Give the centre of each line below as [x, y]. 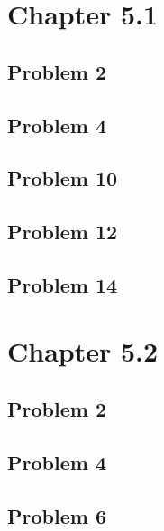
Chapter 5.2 [83, 351]
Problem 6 [57, 515]
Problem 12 [63, 232]
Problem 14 [63, 284]
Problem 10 [63, 178]
